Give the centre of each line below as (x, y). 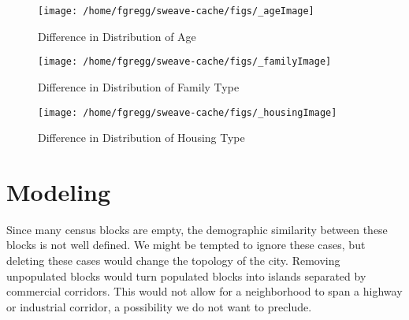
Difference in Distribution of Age (117, 36)
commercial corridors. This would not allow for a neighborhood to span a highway (204, 291)
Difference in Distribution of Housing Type (141, 138)
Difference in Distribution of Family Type (139, 86)
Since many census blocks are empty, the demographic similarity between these (197, 229)
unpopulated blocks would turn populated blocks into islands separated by (186, 275)
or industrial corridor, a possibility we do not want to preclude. (159, 306)
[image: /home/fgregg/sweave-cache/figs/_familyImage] (185, 62)
